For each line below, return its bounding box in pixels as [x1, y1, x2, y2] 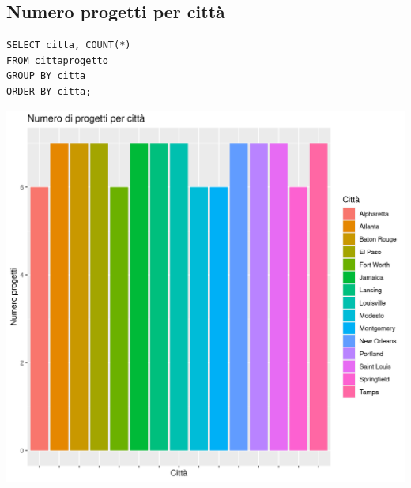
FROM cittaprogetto [6, 54, 108, 66]
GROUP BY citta [6, 70, 86, 82]
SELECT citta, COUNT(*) [6, 39, 131, 51]
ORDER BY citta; [6, 85, 92, 97]
